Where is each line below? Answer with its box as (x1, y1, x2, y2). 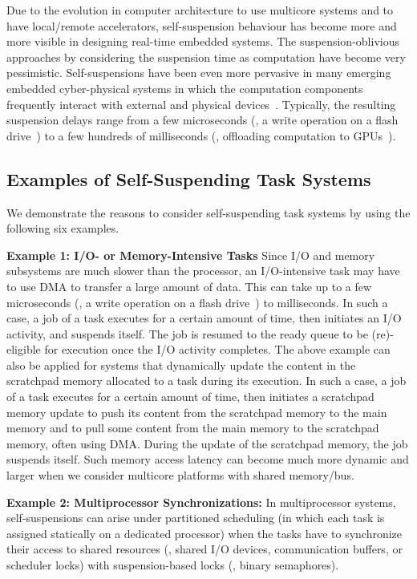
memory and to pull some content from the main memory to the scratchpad (6, 419, 379, 436)
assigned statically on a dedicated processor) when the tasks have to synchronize (6, 524, 403, 541)
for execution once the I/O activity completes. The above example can (44, 341, 391, 358)
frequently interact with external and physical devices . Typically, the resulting (6, 95, 396, 112)
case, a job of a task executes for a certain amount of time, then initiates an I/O (6, 310, 402, 326)
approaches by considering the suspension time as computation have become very (6, 48, 406, 65)
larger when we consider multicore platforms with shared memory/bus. (6, 467, 354, 484)
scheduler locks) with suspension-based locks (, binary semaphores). (6, 557, 339, 573)
